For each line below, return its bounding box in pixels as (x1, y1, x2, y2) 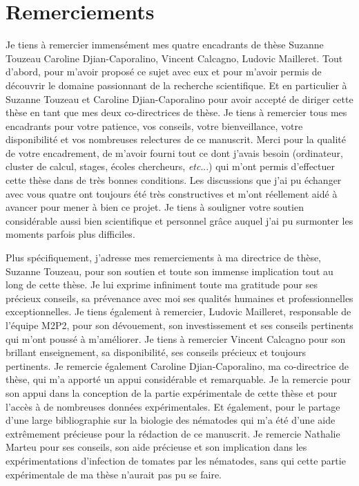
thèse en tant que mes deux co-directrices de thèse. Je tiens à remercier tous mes (6, 105, 347, 120)
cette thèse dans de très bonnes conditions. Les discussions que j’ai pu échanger (6, 173, 342, 187)
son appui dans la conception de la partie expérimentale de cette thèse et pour (6, 385, 338, 400)
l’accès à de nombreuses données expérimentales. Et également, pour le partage (6, 399, 340, 413)
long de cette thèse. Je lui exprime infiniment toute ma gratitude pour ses (6, 277, 318, 292)
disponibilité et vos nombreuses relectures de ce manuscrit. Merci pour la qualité (6, 132, 347, 147)
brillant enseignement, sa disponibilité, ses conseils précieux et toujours (6, 345, 307, 359)
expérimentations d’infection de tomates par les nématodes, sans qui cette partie (6, 453, 346, 467)
